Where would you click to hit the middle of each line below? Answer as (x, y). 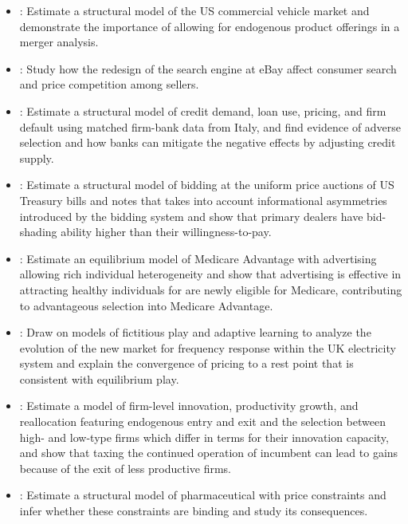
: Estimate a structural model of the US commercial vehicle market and (194, 10)
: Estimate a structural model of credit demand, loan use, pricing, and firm (203, 110)
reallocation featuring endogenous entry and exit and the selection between (202, 422)
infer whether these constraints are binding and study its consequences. (194, 511)
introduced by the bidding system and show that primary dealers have (191, 216)
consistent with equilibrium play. (99, 378)
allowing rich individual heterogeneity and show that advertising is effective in (210, 274)
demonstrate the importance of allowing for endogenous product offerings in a (210, 26)
